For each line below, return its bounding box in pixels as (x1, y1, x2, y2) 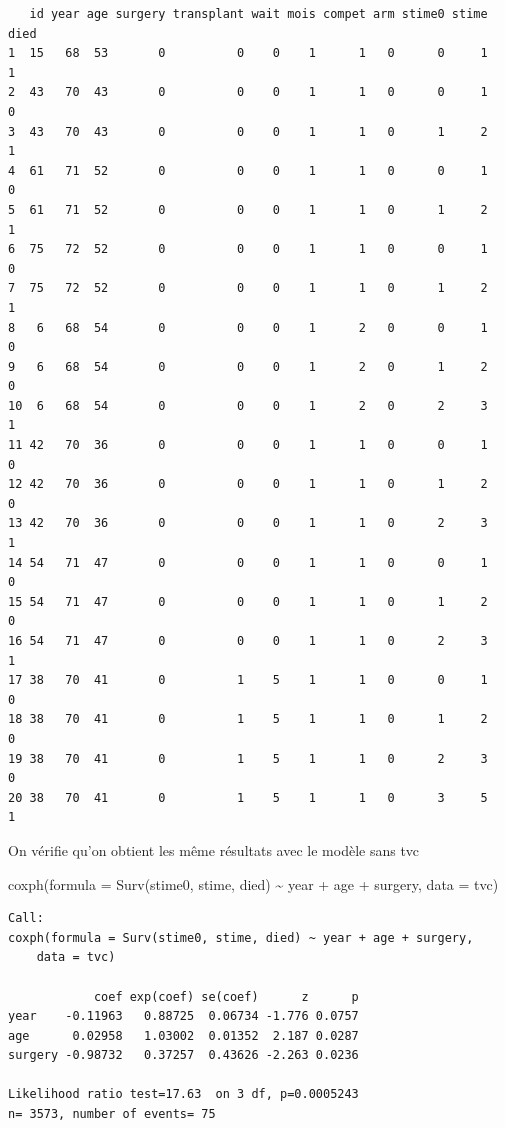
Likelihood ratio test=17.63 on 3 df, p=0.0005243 (8, 1087, 359, 1102)
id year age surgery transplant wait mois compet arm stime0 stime (29, 7, 488, 21)
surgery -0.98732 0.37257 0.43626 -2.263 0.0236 (8, 1048, 359, 1063)
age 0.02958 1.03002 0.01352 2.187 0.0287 (8, 1028, 359, 1043)
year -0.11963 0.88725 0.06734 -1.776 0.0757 (8, 1009, 359, 1024)
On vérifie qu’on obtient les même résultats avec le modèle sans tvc (8, 839, 420, 860)
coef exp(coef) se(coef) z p (93, 989, 359, 1004)
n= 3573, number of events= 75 (8, 1107, 216, 1122)
